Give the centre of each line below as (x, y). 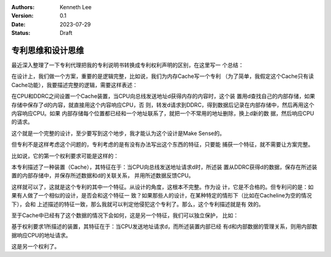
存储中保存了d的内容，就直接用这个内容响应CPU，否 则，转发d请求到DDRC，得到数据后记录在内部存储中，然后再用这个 (163, 105)
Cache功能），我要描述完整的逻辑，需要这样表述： (74, 85)
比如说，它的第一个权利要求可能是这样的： (65, 156)
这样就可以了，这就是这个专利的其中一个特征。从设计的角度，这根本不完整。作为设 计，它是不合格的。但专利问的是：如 (162, 186)
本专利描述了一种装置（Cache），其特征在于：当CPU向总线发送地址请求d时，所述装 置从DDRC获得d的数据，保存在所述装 (164, 167)
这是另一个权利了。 (36, 247)
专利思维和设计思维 (48, 50)
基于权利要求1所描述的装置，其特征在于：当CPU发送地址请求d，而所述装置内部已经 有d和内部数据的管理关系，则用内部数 (165, 226)
